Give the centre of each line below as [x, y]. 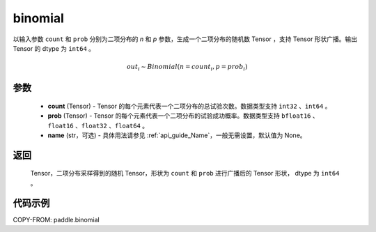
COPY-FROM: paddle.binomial [56, 219]
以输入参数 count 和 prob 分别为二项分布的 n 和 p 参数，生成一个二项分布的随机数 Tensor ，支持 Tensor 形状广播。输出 [185, 39]
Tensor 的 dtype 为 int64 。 [54, 48]
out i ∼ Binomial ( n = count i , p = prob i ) [187, 68]
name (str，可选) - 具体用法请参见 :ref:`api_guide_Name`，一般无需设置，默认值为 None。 [177, 135]
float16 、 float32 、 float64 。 [98, 125]
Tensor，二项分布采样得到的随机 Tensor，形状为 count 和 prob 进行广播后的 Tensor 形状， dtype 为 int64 [185, 173]
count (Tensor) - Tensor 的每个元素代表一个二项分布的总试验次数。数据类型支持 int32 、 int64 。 [189, 106]
